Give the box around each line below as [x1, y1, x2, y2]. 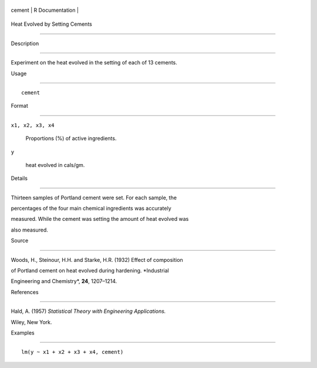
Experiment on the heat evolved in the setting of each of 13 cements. [11, 59, 177, 66]
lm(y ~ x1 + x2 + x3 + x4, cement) [21, 349, 124, 356]
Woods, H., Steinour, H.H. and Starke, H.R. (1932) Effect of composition [11, 256, 183, 263]
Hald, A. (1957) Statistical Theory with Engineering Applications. [11, 308, 166, 315]
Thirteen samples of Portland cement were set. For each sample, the [11, 194, 177, 201]
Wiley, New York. [11, 318, 52, 325]
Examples [11, 329, 35, 336]
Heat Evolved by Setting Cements [11, 21, 92, 28]
